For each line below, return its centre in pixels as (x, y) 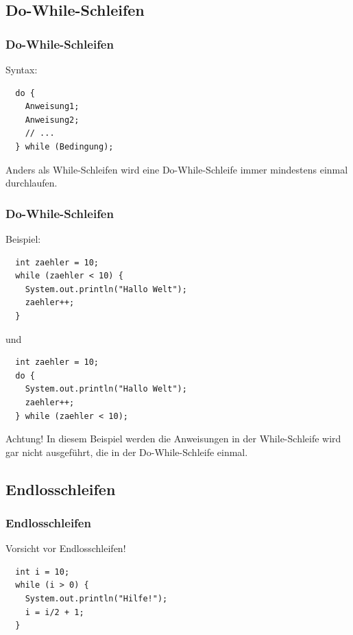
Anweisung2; (52, 120)
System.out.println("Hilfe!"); (96, 599)
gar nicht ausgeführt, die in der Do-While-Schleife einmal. (127, 452)
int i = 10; (42, 572)
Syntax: (22, 69)
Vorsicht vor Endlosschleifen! (66, 548)
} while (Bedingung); (64, 146)
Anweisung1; (52, 107)
